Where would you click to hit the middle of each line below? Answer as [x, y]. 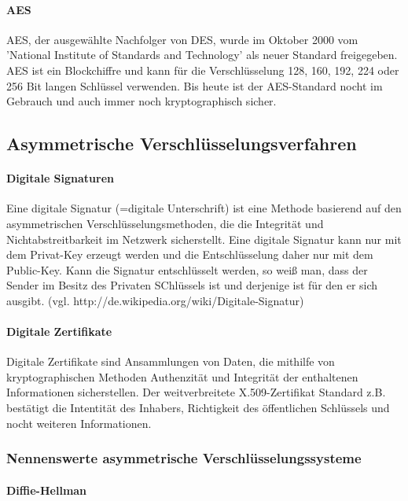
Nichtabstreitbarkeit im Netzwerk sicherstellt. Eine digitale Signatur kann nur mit [204, 239]
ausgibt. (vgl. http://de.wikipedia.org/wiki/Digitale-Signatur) [155, 300]
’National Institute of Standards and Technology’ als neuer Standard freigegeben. [202, 55]
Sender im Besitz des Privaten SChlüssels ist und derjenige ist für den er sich [192, 285]
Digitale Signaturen [61, 178]
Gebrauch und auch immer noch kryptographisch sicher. [142, 101]
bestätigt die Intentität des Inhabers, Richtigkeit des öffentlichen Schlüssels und [198, 408]
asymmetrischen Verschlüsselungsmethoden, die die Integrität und [165, 223]
